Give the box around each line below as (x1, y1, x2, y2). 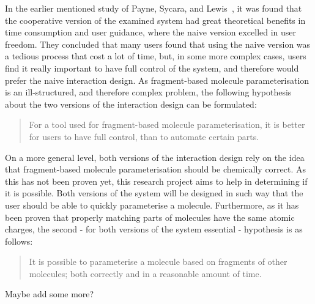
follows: (5, 234, 33, 247)
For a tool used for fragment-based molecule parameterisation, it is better (29, 118, 305, 131)
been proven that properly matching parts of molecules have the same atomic (5, 210, 295, 223)
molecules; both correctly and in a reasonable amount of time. (29, 267, 262, 280)
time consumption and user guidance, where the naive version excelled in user (5, 26, 297, 39)
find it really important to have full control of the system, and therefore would (5, 61, 299, 74)
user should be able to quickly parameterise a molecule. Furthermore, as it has (5, 198, 299, 211)
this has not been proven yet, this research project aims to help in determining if (5, 174, 308, 187)
